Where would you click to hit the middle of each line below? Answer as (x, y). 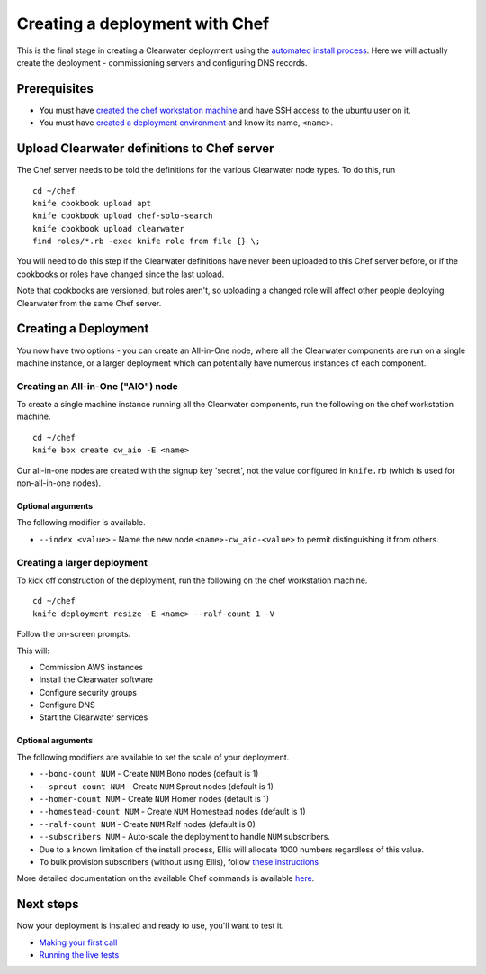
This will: (33, 651)
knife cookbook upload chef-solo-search (123, 216)
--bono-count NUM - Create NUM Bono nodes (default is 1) (149, 774)
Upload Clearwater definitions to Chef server (145, 149)
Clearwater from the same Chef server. (89, 303)
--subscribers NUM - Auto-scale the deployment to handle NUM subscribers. (184, 837)
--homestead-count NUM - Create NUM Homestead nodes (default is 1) (172, 812)
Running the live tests (79, 955)
